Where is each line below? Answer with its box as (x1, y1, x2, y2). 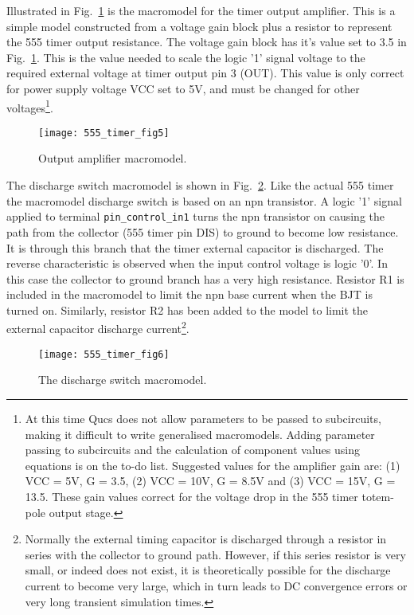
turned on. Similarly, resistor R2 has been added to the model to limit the (6, 301, 369, 318)
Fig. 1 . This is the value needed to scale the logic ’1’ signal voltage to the (6, 49, 365, 65)
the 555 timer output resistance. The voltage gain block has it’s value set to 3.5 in (6, 33, 407, 50)
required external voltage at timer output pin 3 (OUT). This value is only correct (6, 65, 404, 81)
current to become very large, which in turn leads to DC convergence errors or (25, 577, 408, 593)
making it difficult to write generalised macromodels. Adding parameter (25, 425, 375, 442)
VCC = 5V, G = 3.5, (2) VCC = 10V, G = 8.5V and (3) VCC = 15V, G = (25, 472, 396, 489)
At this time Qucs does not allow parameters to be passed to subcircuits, (25, 409, 381, 426)
